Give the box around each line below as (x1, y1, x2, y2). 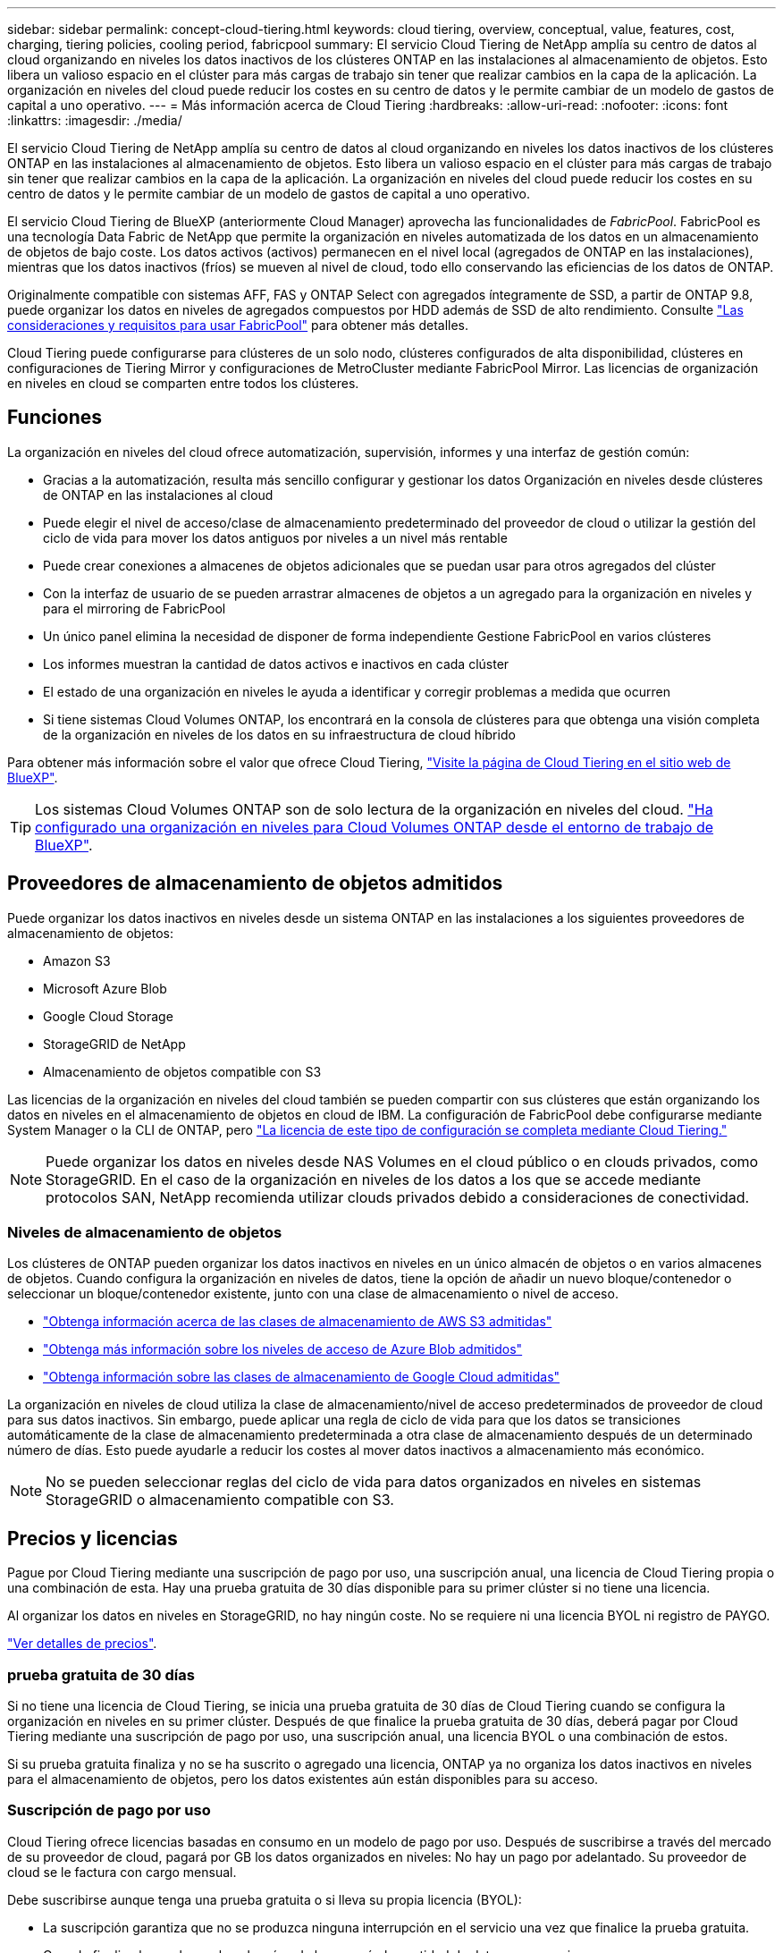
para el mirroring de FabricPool (43, 600, 226, 616)
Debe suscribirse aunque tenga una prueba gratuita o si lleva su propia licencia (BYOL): (7, 1891, 522, 1907)
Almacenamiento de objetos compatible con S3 (43, 1063, 322, 1079)
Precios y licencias (7, 1526, 178, 1550)
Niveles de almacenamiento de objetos (7, 1223, 282, 1242)
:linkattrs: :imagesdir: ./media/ (7, 113, 182, 128)
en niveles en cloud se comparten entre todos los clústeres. (7, 376, 359, 391)
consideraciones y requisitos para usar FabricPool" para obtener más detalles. (7, 317, 469, 333)
